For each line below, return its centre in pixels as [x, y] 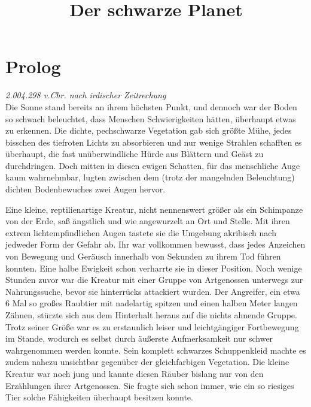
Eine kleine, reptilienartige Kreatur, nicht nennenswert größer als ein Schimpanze [154, 209]
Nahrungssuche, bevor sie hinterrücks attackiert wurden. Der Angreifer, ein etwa [153, 291]
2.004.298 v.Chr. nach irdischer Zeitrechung [86, 95]
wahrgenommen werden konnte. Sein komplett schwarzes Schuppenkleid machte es [156, 350]
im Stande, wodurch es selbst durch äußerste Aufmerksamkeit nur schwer [139, 338]
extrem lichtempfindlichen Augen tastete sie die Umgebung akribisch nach [141, 232]
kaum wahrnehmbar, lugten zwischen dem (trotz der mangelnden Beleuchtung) [150, 177]
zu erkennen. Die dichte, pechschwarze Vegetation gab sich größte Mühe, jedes [149, 130]
